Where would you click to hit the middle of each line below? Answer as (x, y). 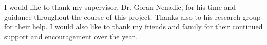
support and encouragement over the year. (71, 36)
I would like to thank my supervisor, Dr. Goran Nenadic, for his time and (120, 7)
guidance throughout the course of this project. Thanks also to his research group (132, 16)
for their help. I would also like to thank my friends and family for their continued (133, 27)
